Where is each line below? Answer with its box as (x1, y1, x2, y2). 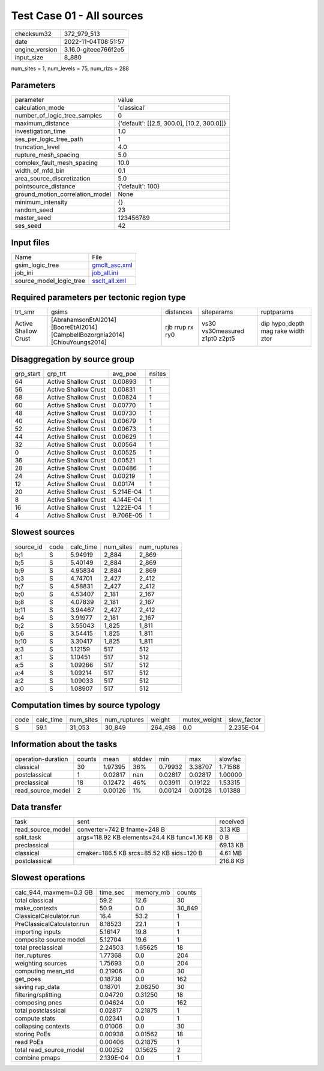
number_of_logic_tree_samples (14, 112, 102, 120)
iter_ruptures (14, 951, 51, 959)
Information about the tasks (11, 739, 118, 750)
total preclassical (14, 943, 63, 952)
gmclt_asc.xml (92, 261, 133, 269)
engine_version (14, 45, 58, 53)
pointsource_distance (14, 182, 76, 191)
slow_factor (228, 715, 262, 724)
